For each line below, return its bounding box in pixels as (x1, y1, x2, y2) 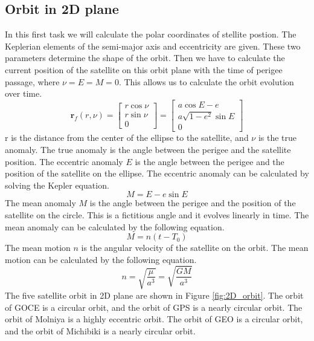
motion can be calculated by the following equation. (5, 253, 197, 265)
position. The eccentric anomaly (5, 155, 123, 167)
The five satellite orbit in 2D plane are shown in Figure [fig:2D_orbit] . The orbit (5, 288, 304, 301)
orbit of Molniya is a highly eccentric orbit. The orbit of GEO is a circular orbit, (5, 313, 303, 325)
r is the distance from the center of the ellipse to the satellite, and (5, 131, 249, 144)
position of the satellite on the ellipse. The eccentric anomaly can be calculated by (5, 167, 309, 180)
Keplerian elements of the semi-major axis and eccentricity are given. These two (5, 39, 301, 52)
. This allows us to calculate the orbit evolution (118, 75, 294, 88)
